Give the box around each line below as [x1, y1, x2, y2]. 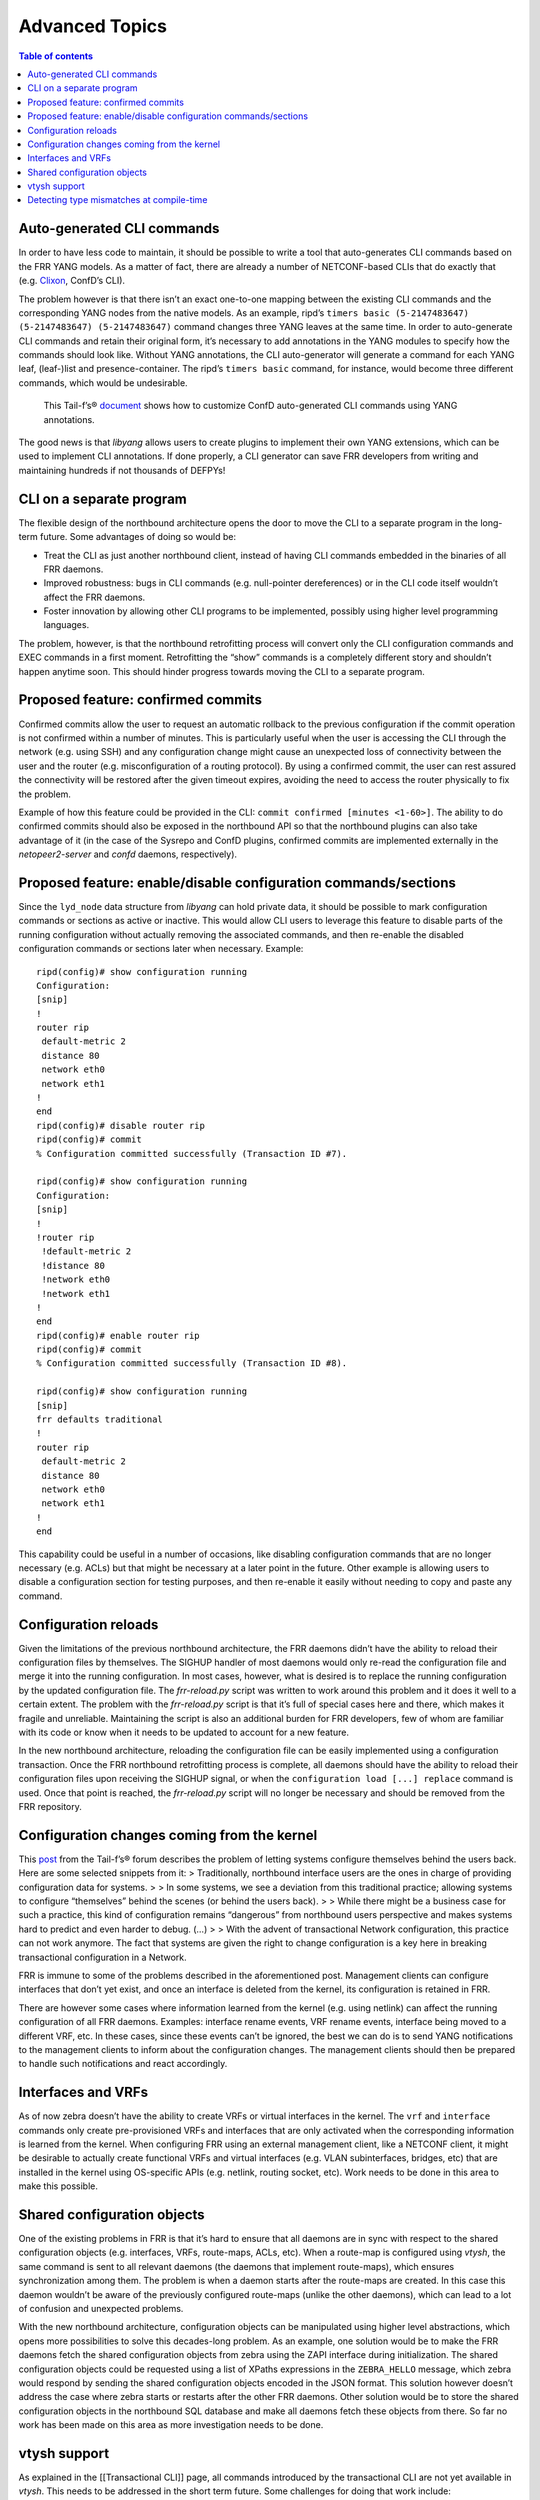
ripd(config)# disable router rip [36, 1120, 205, 1131]
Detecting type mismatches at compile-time [27, 194, 208, 206]
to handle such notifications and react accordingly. [18, 2058, 228, 2070]
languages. [43, 619, 90, 631]
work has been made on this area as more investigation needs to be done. [18, 2419, 324, 2431]
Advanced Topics [18, 15, 167, 37]
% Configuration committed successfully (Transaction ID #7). [36, 1148, 348, 1159]
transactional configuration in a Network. [18, 1951, 187, 1963]
